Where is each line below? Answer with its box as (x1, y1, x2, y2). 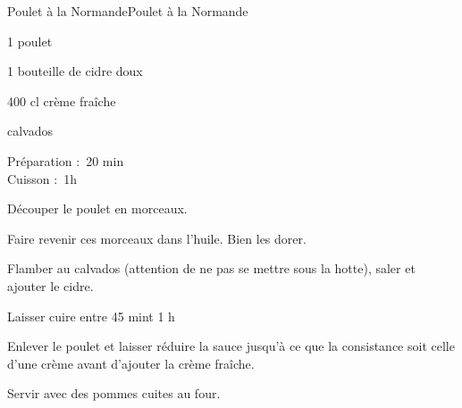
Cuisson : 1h (7, 169, 77, 187)
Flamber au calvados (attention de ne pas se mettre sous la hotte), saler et (7, 259, 416, 278)
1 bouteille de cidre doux (7, 62, 143, 80)
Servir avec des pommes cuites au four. (7, 384, 221, 403)
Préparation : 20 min (7, 151, 124, 170)
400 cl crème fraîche (7, 91, 116, 110)
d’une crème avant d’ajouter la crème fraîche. (7, 354, 255, 372)
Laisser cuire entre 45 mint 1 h (7, 306, 175, 325)
